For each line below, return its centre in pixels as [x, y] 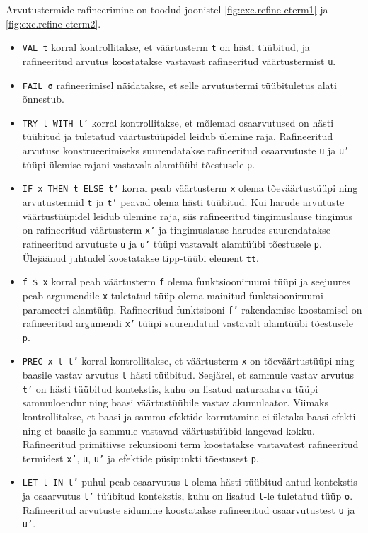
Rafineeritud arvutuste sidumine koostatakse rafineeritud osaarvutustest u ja [189, 509]
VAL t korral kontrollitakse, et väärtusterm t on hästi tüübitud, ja [166, 47]
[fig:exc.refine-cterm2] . [53, 23]
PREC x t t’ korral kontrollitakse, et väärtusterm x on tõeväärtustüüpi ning [188, 361]
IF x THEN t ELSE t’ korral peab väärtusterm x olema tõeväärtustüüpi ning [190, 188]
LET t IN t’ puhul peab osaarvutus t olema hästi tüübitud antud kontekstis [190, 482]
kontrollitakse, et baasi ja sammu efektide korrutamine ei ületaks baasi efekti [189, 417]
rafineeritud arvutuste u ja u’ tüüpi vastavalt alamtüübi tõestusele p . [172, 243]
